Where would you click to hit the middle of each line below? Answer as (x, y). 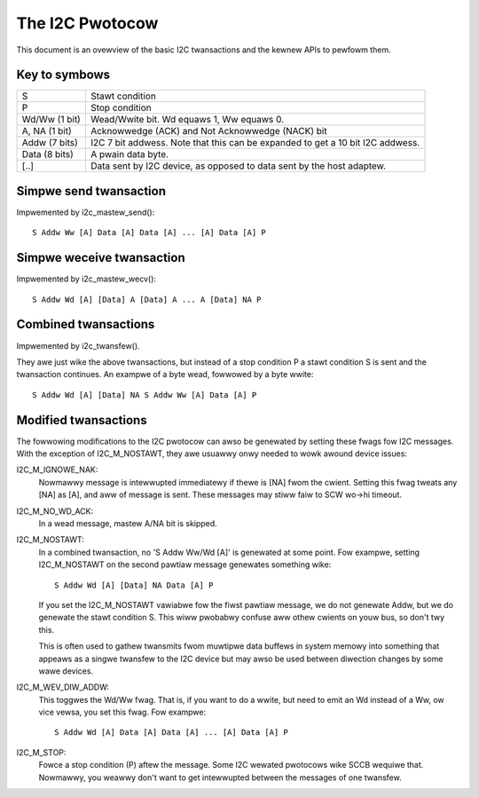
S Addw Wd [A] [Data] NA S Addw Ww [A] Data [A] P (145, 395)
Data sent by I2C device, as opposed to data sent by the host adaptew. (238, 166)
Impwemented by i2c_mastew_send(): (86, 212)
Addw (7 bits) (50, 143)
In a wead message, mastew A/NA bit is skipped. (128, 523)
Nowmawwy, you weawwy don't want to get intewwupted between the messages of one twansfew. (220, 777)
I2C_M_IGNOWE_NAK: (57, 470)
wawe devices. (66, 671)
